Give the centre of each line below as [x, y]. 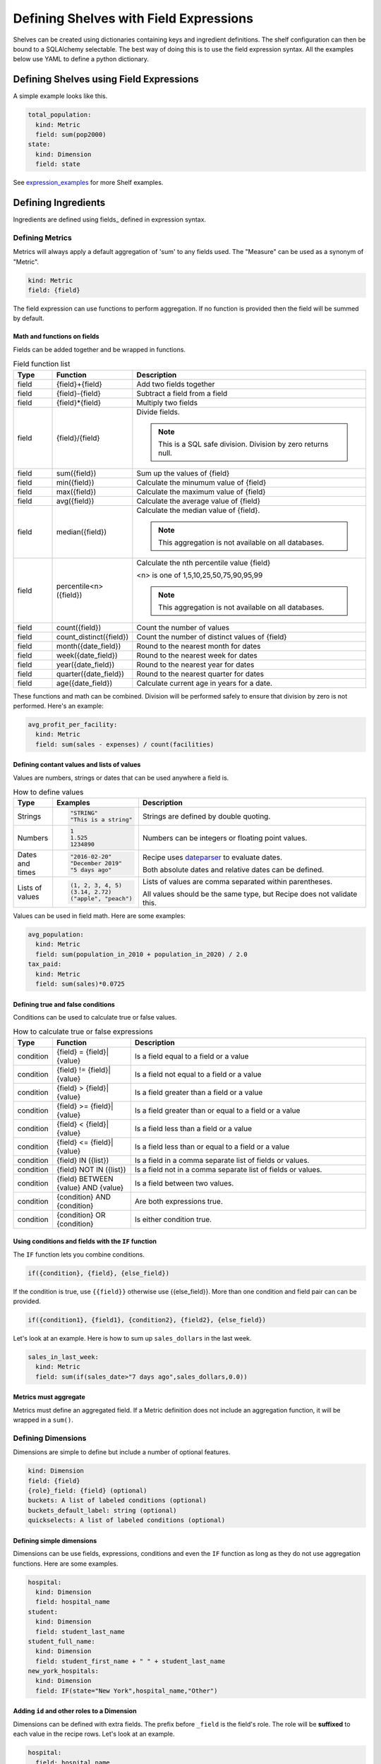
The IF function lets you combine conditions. [79, 1254]
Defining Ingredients [59, 202]
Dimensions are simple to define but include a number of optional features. [122, 1452]
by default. [29, 318]
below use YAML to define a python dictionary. [81, 59]
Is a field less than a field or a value [193, 1128]
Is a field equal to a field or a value [192, 1056]
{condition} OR [81, 1215]
